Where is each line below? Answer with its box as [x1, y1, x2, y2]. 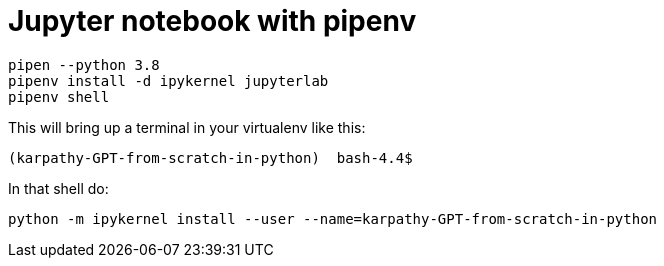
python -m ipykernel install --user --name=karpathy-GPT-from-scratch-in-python [8, 210, 658, 227]
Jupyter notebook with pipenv [8, 4, 417, 38]
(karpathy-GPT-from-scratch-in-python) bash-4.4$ [8, 149, 413, 166]
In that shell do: [8, 179, 109, 197]
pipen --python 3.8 [8, 56, 160, 73]
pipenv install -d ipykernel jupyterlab [8, 72, 329, 89]
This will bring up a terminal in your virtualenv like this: [8, 118, 366, 136]
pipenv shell [8, 88, 110, 105]
